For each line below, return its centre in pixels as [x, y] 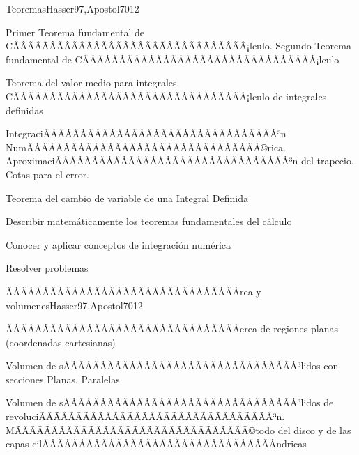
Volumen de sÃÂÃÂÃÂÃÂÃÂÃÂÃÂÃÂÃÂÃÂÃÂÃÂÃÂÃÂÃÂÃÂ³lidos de [170, 402]
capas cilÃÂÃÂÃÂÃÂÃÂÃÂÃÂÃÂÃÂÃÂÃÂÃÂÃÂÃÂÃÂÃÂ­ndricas [156, 444]
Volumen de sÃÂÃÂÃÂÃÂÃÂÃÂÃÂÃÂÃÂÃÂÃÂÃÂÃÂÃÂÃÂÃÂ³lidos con [172, 365]
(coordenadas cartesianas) [61, 342]
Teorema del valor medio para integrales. [93, 83]
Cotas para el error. [48, 174]
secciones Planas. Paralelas [63, 379]
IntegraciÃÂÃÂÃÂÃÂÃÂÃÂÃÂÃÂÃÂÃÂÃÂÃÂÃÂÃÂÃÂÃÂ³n [146, 133]
